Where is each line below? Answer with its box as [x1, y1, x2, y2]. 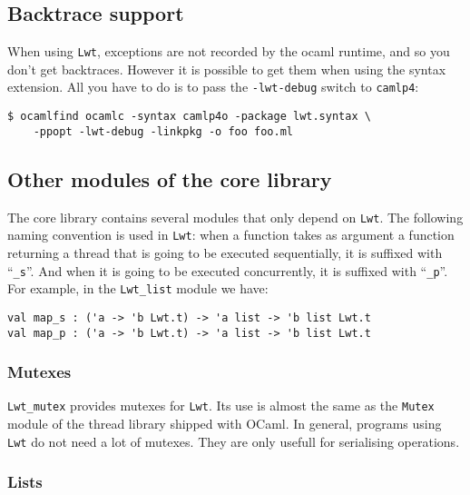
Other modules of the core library [7, 164, 332, 193]
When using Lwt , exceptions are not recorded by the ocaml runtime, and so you [7, 42, 450, 61]
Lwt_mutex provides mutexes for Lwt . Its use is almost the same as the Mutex [7, 396, 435, 415]
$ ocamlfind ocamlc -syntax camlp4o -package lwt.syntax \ [7, 110, 371, 124]
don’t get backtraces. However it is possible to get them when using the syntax [7, 59, 446, 78]
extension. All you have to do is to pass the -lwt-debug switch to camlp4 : [7, 77, 419, 96]
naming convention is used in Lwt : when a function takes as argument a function [7, 225, 455, 244]
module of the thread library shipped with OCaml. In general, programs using [7, 414, 442, 433]
